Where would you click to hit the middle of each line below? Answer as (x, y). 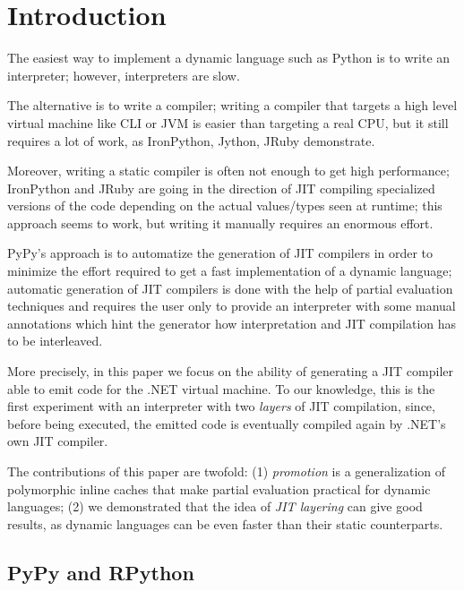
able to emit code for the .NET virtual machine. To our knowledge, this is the (221, 388)
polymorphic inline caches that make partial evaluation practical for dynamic (219, 488)
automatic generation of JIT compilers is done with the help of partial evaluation (230, 288)
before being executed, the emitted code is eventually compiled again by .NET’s (227, 423)
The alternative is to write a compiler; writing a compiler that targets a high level (232, 105)
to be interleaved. (55, 341)
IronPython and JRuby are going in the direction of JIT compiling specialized (221, 188)
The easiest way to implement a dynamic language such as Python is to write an (229, 58)
